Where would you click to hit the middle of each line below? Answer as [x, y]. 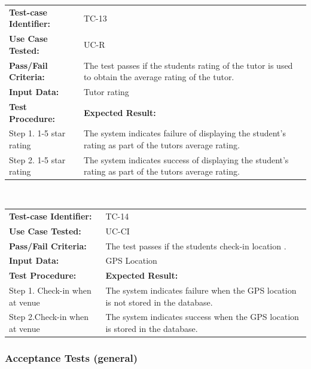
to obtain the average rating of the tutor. [159, 77]
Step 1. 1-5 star [37, 133]
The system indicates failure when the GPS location [201, 290]
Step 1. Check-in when [50, 290]
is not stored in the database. [159, 302]
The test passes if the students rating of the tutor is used [188, 65]
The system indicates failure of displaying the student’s [185, 133]
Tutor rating [106, 92]
